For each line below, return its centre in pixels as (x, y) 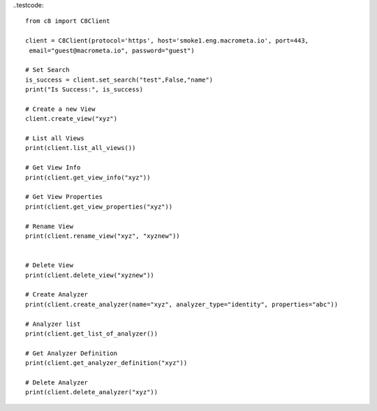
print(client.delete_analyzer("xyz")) (92, 392)
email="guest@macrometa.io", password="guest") (112, 50)
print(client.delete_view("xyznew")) (90, 275)
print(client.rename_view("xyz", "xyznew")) (103, 236)
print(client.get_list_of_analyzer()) (92, 334)
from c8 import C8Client (68, 21)
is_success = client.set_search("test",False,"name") (119, 80)
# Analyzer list (53, 324)
